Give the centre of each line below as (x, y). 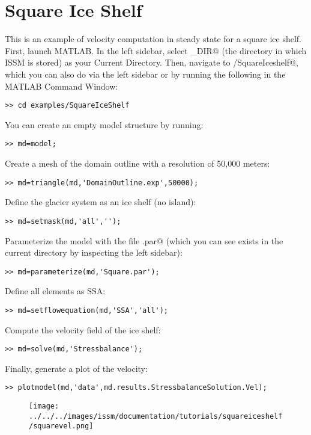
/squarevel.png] (61, 426)
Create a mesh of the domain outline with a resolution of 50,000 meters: (137, 163)
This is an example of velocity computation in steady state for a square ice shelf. (153, 39)
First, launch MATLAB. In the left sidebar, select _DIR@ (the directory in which (156, 50)
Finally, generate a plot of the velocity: (76, 368)
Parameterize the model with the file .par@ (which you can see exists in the (144, 240)
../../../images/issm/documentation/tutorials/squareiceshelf (156, 416)
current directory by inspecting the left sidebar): (94, 252)
